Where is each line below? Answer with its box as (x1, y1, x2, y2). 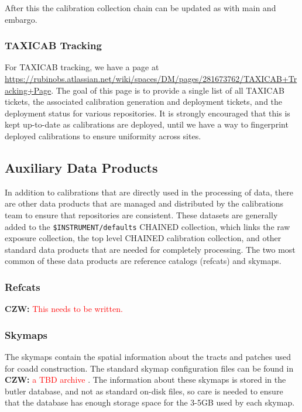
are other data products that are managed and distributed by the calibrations (5, 197, 284, 210)
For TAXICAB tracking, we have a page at (5, 61, 159, 73)
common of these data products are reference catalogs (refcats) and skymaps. (5, 255, 282, 267)
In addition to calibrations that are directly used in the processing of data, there (5, 186, 293, 198)
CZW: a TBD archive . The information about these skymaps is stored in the (5, 373, 286, 386)
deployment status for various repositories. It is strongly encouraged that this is (5, 107, 290, 119)
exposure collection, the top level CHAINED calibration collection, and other (5, 232, 282, 244)
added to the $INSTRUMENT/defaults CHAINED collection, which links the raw (5, 220, 290, 232)
